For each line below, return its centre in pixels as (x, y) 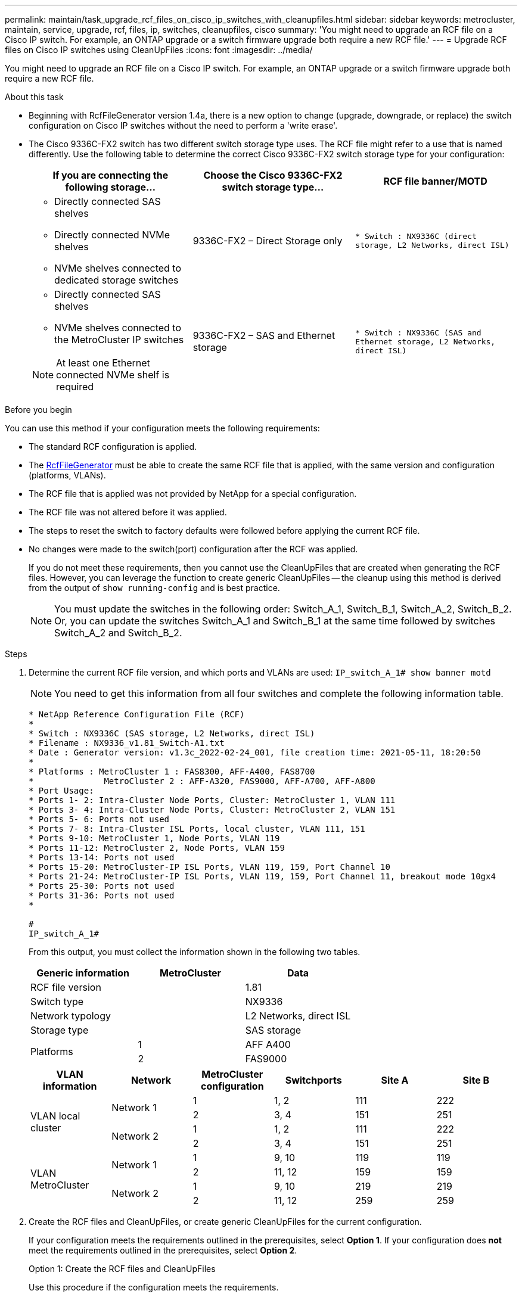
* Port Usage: (61, 791)
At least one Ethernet (103, 363)
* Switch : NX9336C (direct (416, 236)
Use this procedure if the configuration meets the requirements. (154, 1287)
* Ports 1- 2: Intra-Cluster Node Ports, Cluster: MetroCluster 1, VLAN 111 (212, 800)
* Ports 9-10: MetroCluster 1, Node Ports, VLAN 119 (154, 838)
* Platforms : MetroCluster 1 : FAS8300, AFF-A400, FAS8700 (172, 772)
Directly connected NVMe (112, 235)
